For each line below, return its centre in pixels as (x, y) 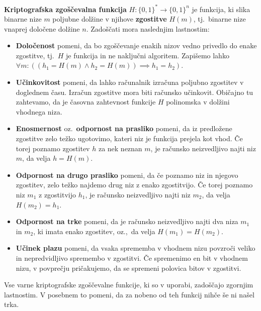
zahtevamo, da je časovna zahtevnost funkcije (86, 102)
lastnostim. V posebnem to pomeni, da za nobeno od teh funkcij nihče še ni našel (129, 294)
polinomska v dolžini (198, 102)
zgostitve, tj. (35, 55)
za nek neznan (120, 148)
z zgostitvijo (57, 194)
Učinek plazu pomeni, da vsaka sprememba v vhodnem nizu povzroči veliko (136, 248)
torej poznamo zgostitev (53, 148)
